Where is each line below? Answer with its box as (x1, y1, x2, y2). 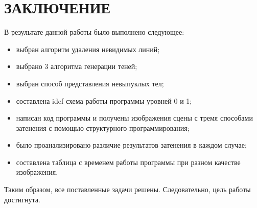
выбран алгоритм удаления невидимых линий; (16, 43, 160, 54)
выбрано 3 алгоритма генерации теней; (16, 61, 137, 72)
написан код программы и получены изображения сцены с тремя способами (16, 112, 253, 123)
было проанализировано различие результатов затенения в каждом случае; (16, 140, 247, 150)
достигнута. (4, 194, 40, 204)
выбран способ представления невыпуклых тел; (16, 78, 164, 88)
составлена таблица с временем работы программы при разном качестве (16, 156, 241, 167)
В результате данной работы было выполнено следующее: (4, 27, 184, 37)
